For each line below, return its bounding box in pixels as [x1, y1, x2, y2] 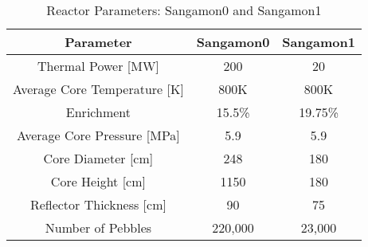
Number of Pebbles [45, 218, 152, 237]
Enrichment [65, 103, 131, 121]
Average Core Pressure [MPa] [17, 126, 180, 144]
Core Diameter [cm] [43, 149, 154, 167]
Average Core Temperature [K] [13, 80, 184, 98]
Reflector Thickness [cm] [29, 195, 166, 214]
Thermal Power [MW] [37, 57, 159, 75]
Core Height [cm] [50, 172, 146, 190]
